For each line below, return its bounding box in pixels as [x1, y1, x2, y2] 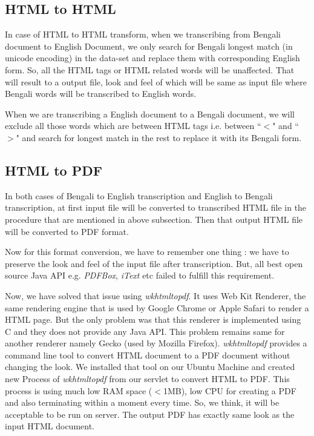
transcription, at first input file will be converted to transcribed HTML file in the [5, 201, 307, 214]
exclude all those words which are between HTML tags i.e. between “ [5, 119, 261, 132]
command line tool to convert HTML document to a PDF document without [5, 348, 290, 361]
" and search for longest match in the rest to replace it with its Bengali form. [16, 131, 302, 144]
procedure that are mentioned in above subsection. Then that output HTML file [5, 213, 303, 225]
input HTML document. [5, 420, 94, 432]
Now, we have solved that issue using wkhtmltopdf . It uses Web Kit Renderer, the [5, 289, 306, 302]
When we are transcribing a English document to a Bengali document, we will [5, 107, 295, 120]
